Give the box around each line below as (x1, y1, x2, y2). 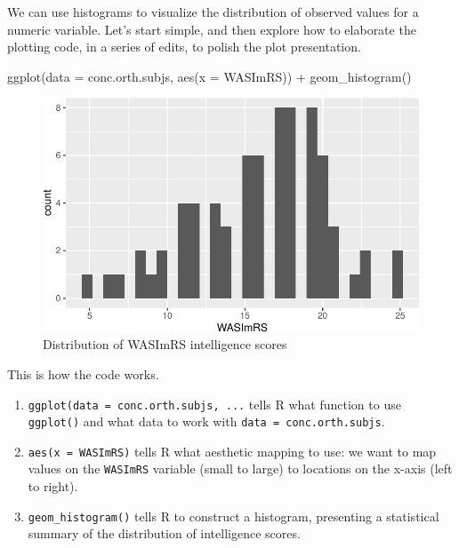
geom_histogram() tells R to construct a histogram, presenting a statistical (28, 506, 439, 525)
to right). (28, 477, 78, 496)
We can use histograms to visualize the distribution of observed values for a (7, 3, 419, 20)
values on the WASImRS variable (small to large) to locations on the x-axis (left (28, 459, 453, 478)
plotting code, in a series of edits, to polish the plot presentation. (7, 37, 361, 56)
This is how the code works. (7, 364, 159, 383)
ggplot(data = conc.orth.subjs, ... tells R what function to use (28, 394, 401, 413)
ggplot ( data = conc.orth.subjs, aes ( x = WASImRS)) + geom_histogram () (7, 67, 412, 85)
